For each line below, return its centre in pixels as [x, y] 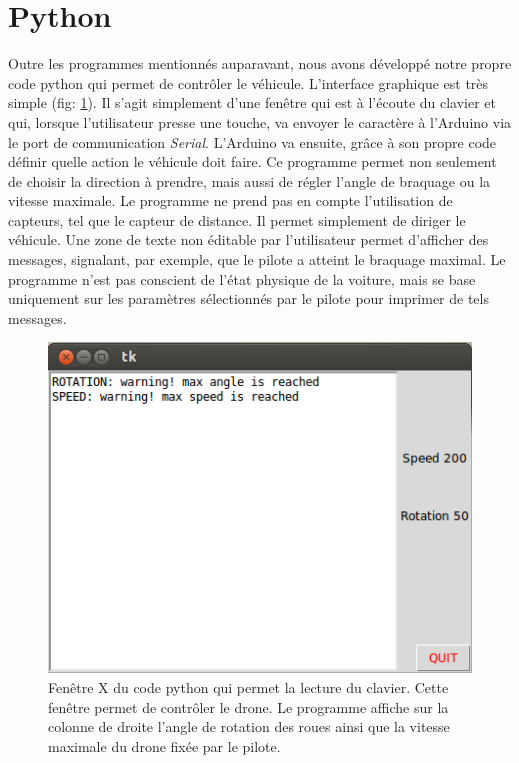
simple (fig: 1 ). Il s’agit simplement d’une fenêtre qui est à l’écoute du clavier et [252, 102]
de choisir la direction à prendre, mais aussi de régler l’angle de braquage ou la [249, 180]
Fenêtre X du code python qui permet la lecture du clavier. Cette [248, 687]
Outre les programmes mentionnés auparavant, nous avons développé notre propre [260, 63]
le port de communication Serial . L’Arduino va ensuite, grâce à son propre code [252, 141]
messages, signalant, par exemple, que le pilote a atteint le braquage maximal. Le [257, 259]
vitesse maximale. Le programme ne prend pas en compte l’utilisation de [230, 200]
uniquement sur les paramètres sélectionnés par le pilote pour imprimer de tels [248, 298]
